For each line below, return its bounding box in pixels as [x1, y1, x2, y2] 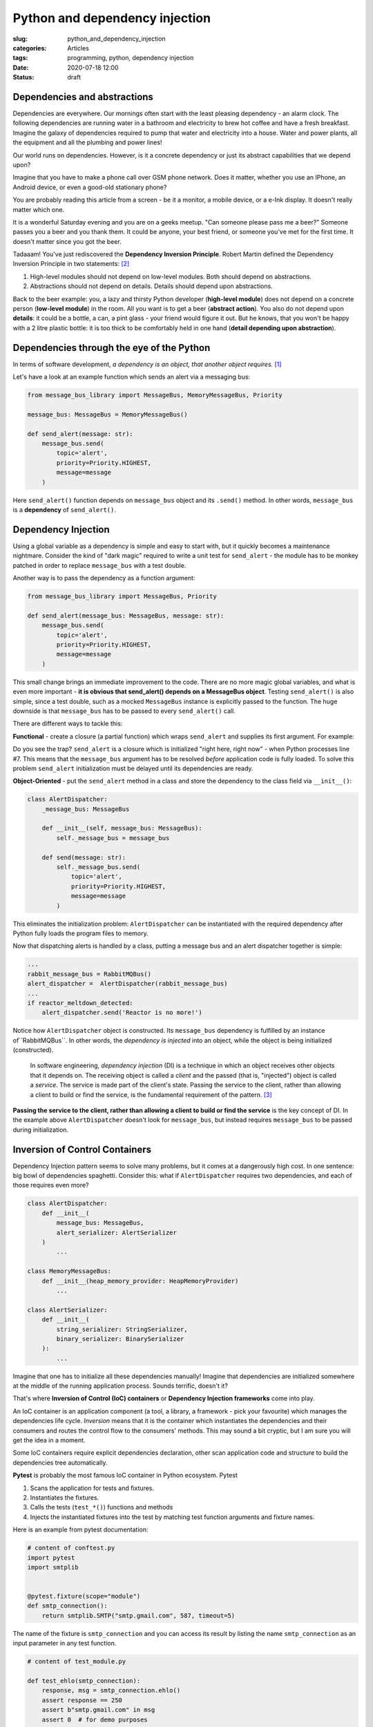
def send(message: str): [41, 853, 126, 861]
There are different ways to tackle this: [12, 719, 123, 728]
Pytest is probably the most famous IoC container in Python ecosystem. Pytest [12, 1471, 238, 1480]
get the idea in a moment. [12, 1436, 86, 1444]
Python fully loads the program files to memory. [12, 929, 149, 937]
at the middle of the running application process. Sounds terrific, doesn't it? [12, 1382, 228, 1390]
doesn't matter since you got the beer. [12, 237, 122, 245]
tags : [12, 54, 28, 62]
